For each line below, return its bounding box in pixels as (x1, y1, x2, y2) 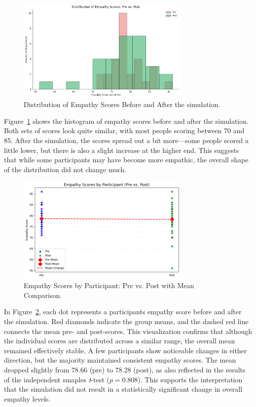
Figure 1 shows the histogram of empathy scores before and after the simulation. (4, 115, 249, 126)
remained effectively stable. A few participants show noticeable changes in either (4, 345, 247, 355)
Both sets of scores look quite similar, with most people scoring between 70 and (4, 125, 245, 136)
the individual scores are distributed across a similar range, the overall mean (4, 335, 235, 346)
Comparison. (24, 290, 62, 300)
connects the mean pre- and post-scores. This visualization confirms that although (4, 326, 253, 336)
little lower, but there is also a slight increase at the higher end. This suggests (4, 145, 239, 155)
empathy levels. (4, 393, 51, 404)
